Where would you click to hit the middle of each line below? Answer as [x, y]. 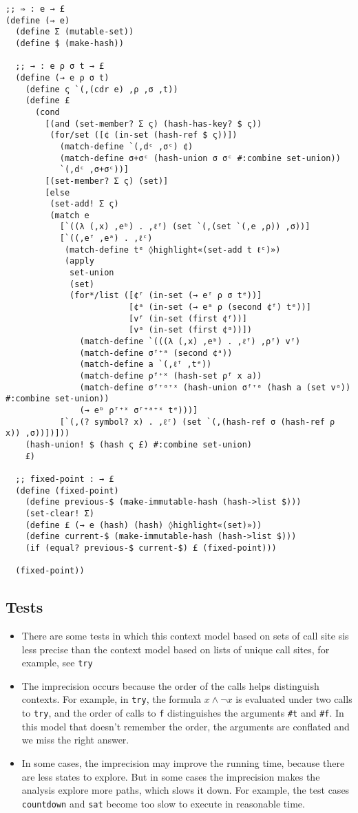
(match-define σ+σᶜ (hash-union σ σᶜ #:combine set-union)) [200, 158]
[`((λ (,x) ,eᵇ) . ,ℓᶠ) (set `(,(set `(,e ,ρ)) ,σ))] [185, 227]
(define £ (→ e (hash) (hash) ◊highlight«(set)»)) [144, 525]
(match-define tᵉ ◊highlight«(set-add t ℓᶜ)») [172, 250]
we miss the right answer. [75, 740]
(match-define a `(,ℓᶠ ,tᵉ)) [146, 365]
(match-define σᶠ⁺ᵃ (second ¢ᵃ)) [156, 353]
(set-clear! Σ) [60, 513]
